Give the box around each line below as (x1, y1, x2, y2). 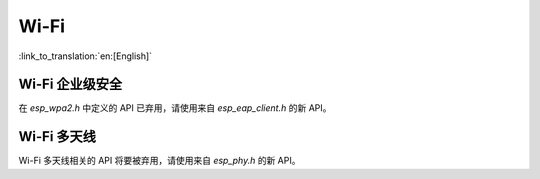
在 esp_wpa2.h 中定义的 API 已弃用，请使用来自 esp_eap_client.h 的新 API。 (18, 102, 332, 114)
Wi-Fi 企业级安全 (18, 76, 123, 93)
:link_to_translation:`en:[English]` (18, 50, 153, 62)
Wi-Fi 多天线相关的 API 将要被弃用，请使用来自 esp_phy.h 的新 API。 (18, 155, 301, 167)
